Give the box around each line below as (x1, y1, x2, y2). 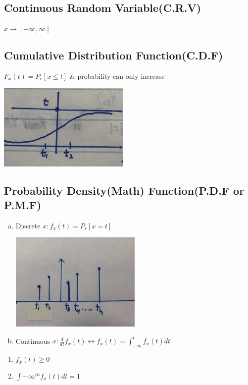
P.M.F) (4, 197, 42, 212)
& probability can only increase (69, 71, 165, 81)
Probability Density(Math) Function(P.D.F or (4, 182, 245, 198)
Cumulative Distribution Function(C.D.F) (4, 48, 223, 63)
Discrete (15, 220, 41, 230)
